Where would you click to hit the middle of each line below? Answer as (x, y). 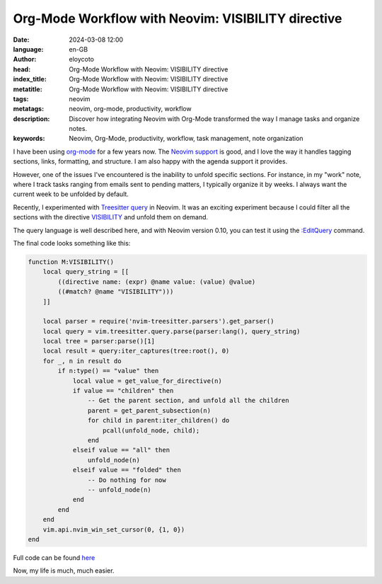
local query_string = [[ (86, 272)
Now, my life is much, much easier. (64, 571)
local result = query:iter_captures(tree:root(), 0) (136, 351)
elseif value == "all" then (121, 450)
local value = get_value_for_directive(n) (147, 381)
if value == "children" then (123, 391)
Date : (21, 40)
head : (22, 69)
